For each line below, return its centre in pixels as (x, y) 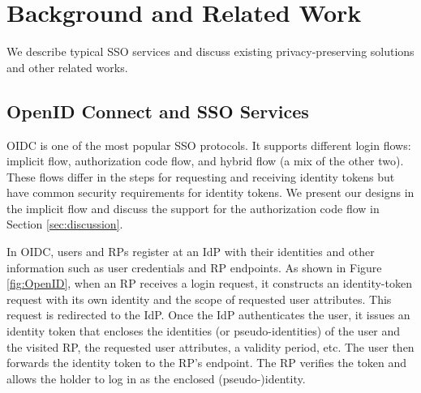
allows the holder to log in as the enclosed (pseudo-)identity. (156, 378)
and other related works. (67, 67)
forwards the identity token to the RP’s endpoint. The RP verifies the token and (207, 363)
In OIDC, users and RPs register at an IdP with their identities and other (191, 252)
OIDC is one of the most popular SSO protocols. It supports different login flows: (209, 145)
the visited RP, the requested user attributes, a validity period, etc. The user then (210, 346)
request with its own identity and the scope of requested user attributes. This (199, 299)
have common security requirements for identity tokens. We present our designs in (210, 192)
